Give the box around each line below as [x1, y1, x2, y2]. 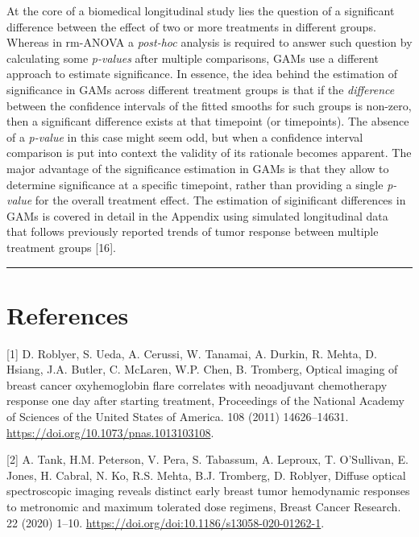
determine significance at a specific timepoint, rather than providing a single [6, 176, 384, 192]
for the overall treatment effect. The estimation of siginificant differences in [35, 192, 406, 209]
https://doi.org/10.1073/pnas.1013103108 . [6, 423, 214, 440]
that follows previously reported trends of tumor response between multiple [6, 223, 379, 240]
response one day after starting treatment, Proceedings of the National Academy [6, 392, 404, 409]
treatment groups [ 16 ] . [6, 238, 116, 255]
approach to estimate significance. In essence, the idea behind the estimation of [6, 65, 397, 82]
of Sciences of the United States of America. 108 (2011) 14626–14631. [6, 408, 349, 424]
